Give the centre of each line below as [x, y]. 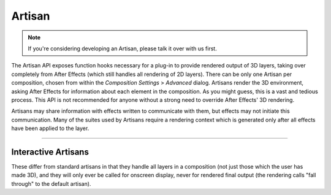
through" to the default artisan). [51, 183]
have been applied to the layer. [50, 128]
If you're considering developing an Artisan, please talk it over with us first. [122, 48]
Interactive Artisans [50, 152]
